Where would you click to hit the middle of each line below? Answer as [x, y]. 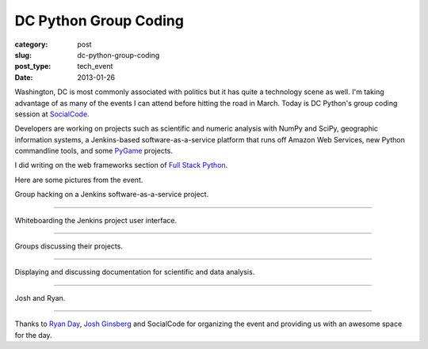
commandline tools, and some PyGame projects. [94, 151]
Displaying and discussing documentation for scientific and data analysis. [135, 272]
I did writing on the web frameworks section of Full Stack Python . [121, 165]
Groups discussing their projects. [69, 246]
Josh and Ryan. [40, 298]
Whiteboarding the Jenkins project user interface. [96, 220]
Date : [24, 77]
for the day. [33, 335]
